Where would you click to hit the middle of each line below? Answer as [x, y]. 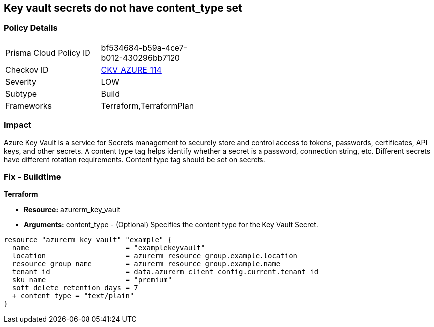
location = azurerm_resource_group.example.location [155, 256]
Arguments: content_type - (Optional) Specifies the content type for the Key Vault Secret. [171, 225]
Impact [18, 125]
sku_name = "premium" [92, 280]
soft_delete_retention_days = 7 [75, 288]
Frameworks [29, 105]
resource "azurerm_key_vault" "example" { [88, 240]
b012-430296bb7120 [140, 57]
